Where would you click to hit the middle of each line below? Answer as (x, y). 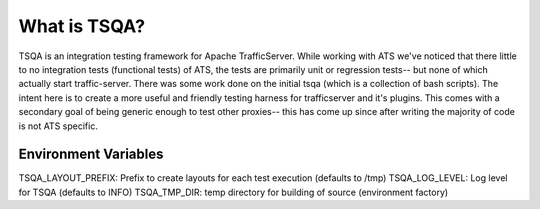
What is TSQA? (81, 26)
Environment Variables (91, 154)
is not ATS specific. (58, 126)
